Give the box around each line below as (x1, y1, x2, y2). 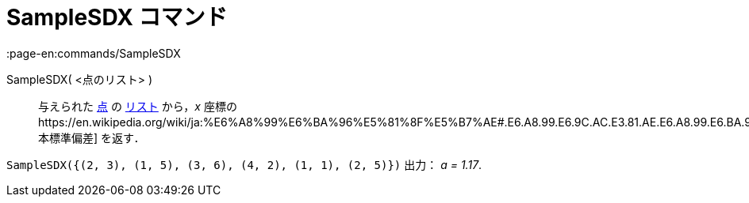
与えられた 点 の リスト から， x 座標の (38, 99, 237, 113)
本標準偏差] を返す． (38, 130, 145, 145)
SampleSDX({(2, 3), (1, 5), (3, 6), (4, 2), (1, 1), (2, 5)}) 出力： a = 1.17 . (6, 157, 482, 171)
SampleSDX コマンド (6, 4, 228, 31)
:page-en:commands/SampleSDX (6, 46, 181, 60)
